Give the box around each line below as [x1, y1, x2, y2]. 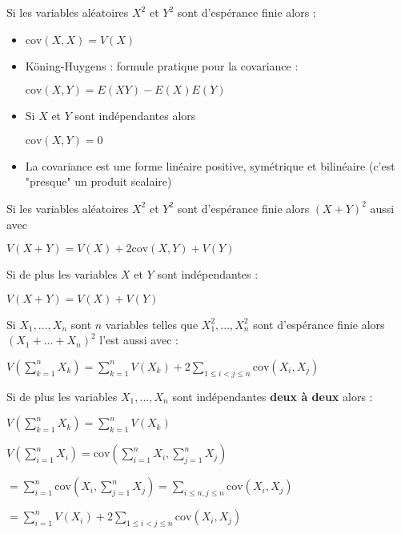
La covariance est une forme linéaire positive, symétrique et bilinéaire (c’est [25, 157, 395, 174]
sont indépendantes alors [74, 107, 196, 124]
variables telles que [105, 315, 198, 332]
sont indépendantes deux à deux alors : [172, 387, 373, 404]
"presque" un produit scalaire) [25, 173, 172, 190]
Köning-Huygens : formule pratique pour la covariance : [25, 57, 299, 74]
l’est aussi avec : [99, 331, 178, 348]
